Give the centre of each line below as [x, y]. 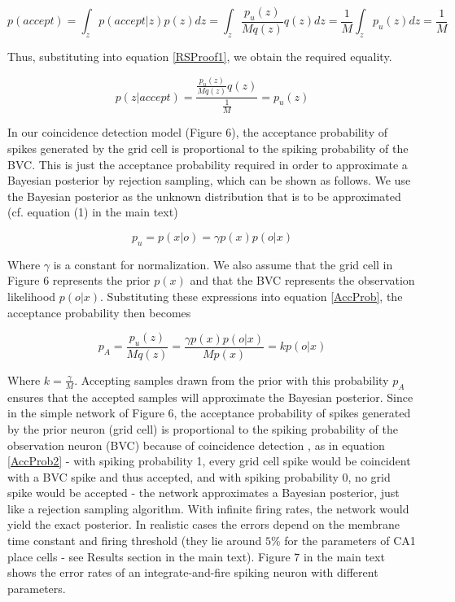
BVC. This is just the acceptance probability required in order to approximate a [208, 164]
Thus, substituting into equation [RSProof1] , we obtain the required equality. [200, 57]
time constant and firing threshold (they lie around [135, 541]
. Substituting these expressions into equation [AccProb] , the [252, 296]
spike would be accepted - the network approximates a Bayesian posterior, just [203, 493]
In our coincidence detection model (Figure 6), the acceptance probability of [197, 132]
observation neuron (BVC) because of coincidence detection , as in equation [196, 445]
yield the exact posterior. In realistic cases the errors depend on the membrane [204, 524]
